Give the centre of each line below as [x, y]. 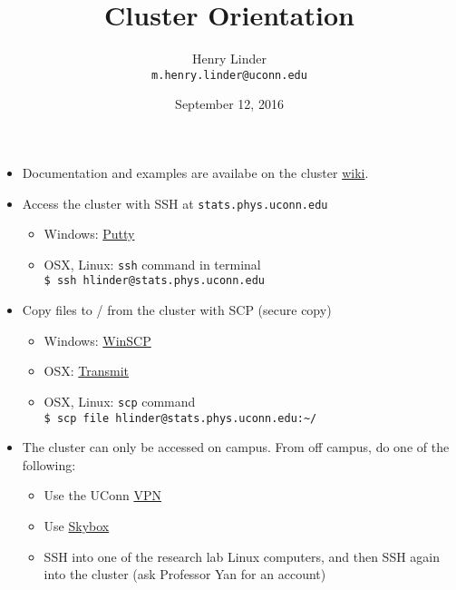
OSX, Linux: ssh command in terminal [152, 264]
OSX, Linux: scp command [120, 401]
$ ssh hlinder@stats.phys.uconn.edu [154, 281]
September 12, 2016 [229, 104]
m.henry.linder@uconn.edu [229, 75]
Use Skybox [77, 526]
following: [49, 464]
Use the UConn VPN [102, 495]
